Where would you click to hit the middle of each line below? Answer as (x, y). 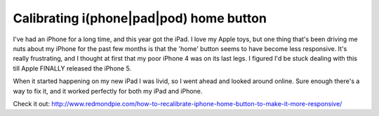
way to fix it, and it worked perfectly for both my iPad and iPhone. (108, 91)
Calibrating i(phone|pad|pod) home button (140, 18)
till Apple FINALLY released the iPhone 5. (72, 68)
